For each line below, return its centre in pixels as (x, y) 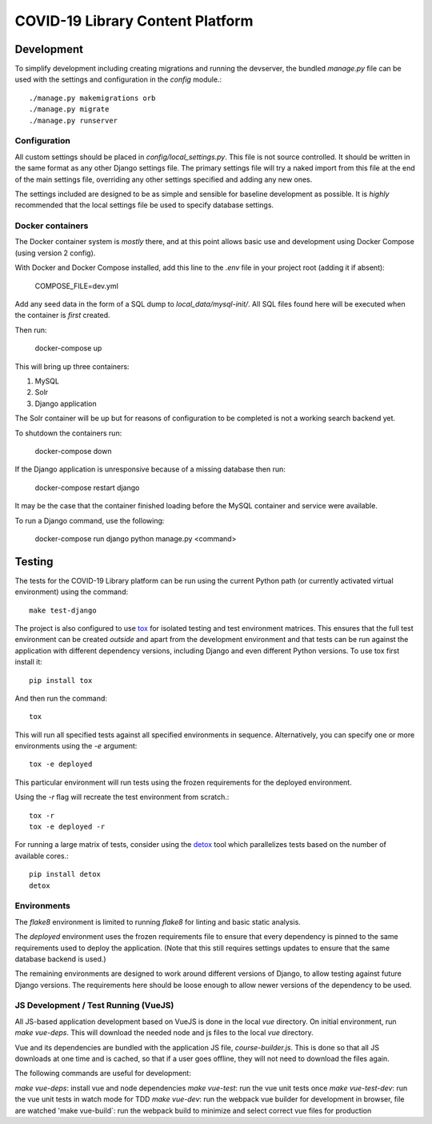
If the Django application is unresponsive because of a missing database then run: (150, 469)
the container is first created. (63, 315)
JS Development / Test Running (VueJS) (94, 1006)
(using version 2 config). (55, 253)
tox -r (42, 815)
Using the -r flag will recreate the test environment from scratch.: (122, 797)
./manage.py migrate (69, 109)
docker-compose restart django (87, 488)
